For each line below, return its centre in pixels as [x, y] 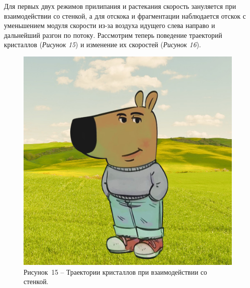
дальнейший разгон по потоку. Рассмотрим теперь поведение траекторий [113, 35]
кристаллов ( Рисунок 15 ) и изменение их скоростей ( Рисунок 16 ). [103, 44]
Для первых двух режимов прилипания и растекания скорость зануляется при [120, 6]
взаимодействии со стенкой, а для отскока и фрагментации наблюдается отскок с [125, 15]
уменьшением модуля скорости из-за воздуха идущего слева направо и [110, 25]
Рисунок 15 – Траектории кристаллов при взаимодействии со [115, 272]
